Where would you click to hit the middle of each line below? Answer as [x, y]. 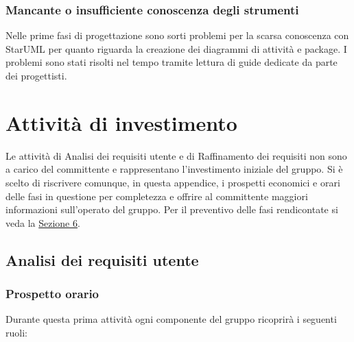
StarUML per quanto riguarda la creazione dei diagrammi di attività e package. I [176, 48]
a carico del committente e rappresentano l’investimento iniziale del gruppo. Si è [174, 169]
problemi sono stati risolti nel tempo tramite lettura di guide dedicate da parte [172, 62]
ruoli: [16, 332]
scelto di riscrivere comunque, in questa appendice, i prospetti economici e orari [173, 182]
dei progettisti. [36, 75]
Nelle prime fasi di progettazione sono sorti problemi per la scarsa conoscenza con [177, 35]
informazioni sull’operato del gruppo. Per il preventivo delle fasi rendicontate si [172, 209]
